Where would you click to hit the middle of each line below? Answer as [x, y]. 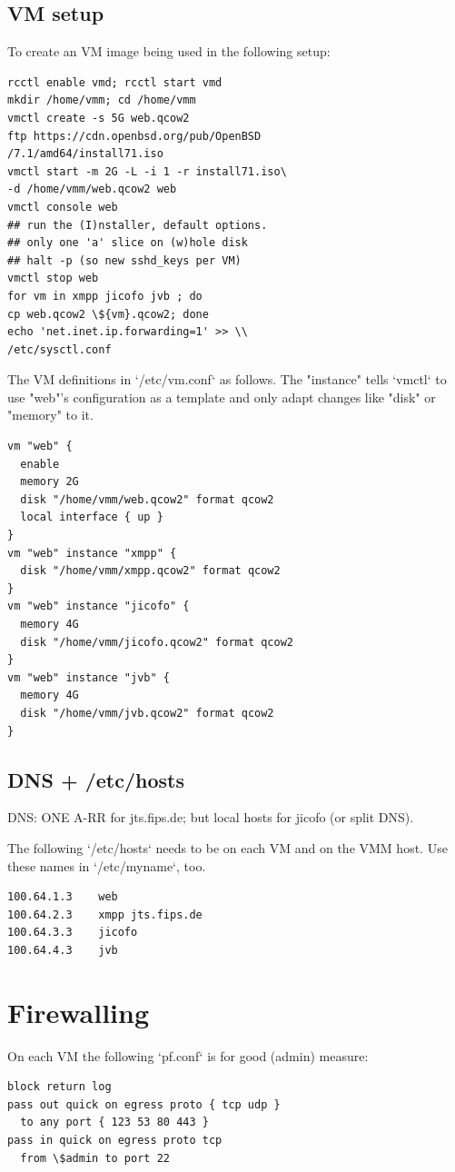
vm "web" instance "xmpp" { [92, 553]
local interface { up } [92, 517]
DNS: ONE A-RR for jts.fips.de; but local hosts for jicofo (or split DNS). [211, 817]
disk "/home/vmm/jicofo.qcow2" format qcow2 [157, 642]
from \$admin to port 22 [95, 1158]
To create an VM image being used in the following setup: [169, 51]
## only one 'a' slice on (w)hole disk [128, 243]
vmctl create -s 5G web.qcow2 [99, 118]
